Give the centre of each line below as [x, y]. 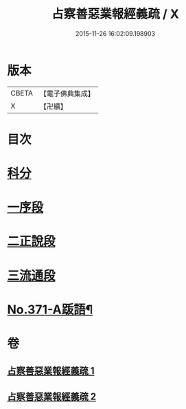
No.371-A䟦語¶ [50, 309]
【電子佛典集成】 [67, 93]
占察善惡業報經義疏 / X [115, 14]
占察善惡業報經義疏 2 [52, 396]
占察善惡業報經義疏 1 [51, 371]
